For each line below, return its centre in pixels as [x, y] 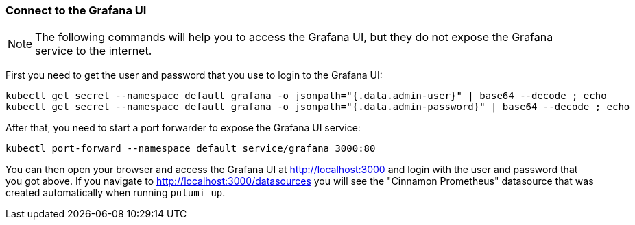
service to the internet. [94, 51]
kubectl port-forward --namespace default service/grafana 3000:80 [191, 149]
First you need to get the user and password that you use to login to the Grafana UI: [194, 75]
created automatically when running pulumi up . [116, 193]
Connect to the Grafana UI [76, 10]
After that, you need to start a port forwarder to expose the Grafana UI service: [183, 128]
